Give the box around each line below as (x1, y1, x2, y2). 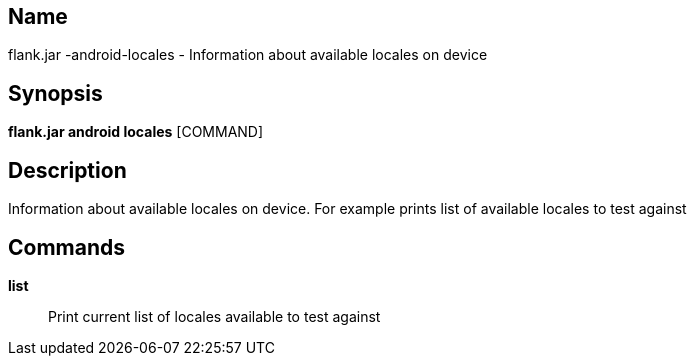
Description (8, 157, 127, 183)
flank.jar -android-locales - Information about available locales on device (8, 46, 488, 64)
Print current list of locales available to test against (48, 307, 381, 325)
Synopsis (8, 80, 103, 106)
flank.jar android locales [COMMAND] (8, 123, 264, 141)
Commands (8, 234, 126, 260)
